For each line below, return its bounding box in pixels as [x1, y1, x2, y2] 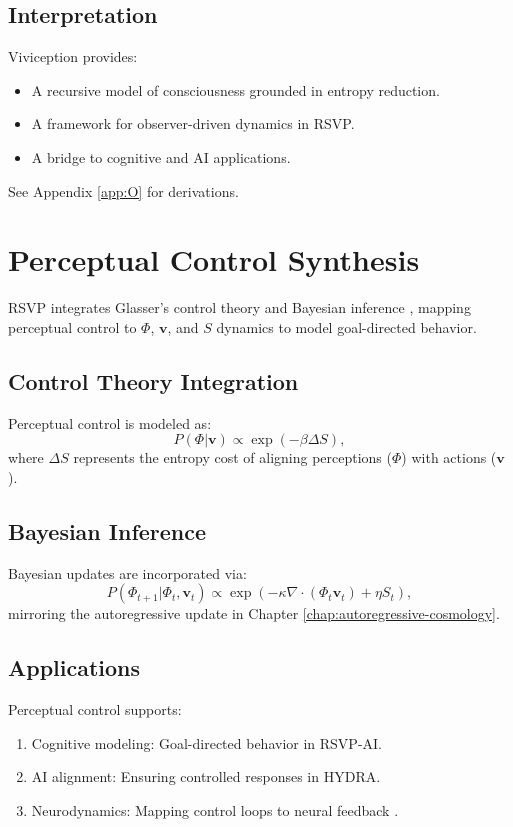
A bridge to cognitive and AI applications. [31, 146, 291, 167]
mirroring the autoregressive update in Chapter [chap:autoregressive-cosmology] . [8, 603, 500, 624]
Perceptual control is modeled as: [8, 412, 212, 433]
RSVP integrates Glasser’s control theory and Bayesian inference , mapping [8, 297, 471, 318]
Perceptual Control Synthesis [8, 239, 420, 280]
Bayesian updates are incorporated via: [8, 562, 247, 583]
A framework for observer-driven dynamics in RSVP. [31, 113, 355, 134]
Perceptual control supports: [8, 699, 182, 720]
